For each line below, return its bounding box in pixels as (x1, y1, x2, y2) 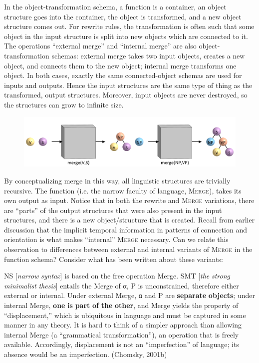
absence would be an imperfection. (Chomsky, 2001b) (4, 349, 167, 359)
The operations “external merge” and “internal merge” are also (4, 40, 197, 51)
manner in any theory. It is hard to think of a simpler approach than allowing (4, 319, 242, 330)
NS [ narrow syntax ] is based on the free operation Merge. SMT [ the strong (4, 270, 231, 281)
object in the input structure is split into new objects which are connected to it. (4, 30, 248, 41)
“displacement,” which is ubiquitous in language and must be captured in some (4, 309, 246, 320)
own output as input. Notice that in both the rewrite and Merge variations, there (4, 195, 255, 205)
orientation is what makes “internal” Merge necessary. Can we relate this (4, 234, 229, 244)
